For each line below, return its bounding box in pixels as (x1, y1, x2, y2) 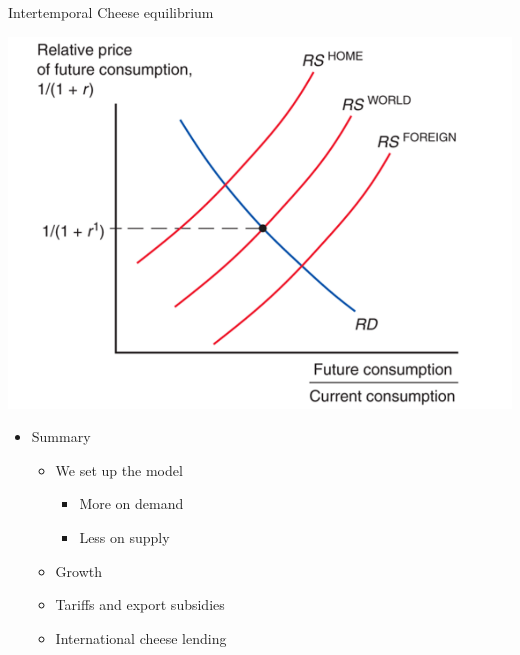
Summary (31, 426, 91, 447)
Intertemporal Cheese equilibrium (8, 2, 214, 22)
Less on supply (79, 526, 170, 547)
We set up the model (55, 459, 183, 480)
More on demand (79, 493, 184, 514)
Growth (55, 560, 103, 581)
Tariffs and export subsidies (55, 594, 225, 615)
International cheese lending (55, 627, 227, 648)
